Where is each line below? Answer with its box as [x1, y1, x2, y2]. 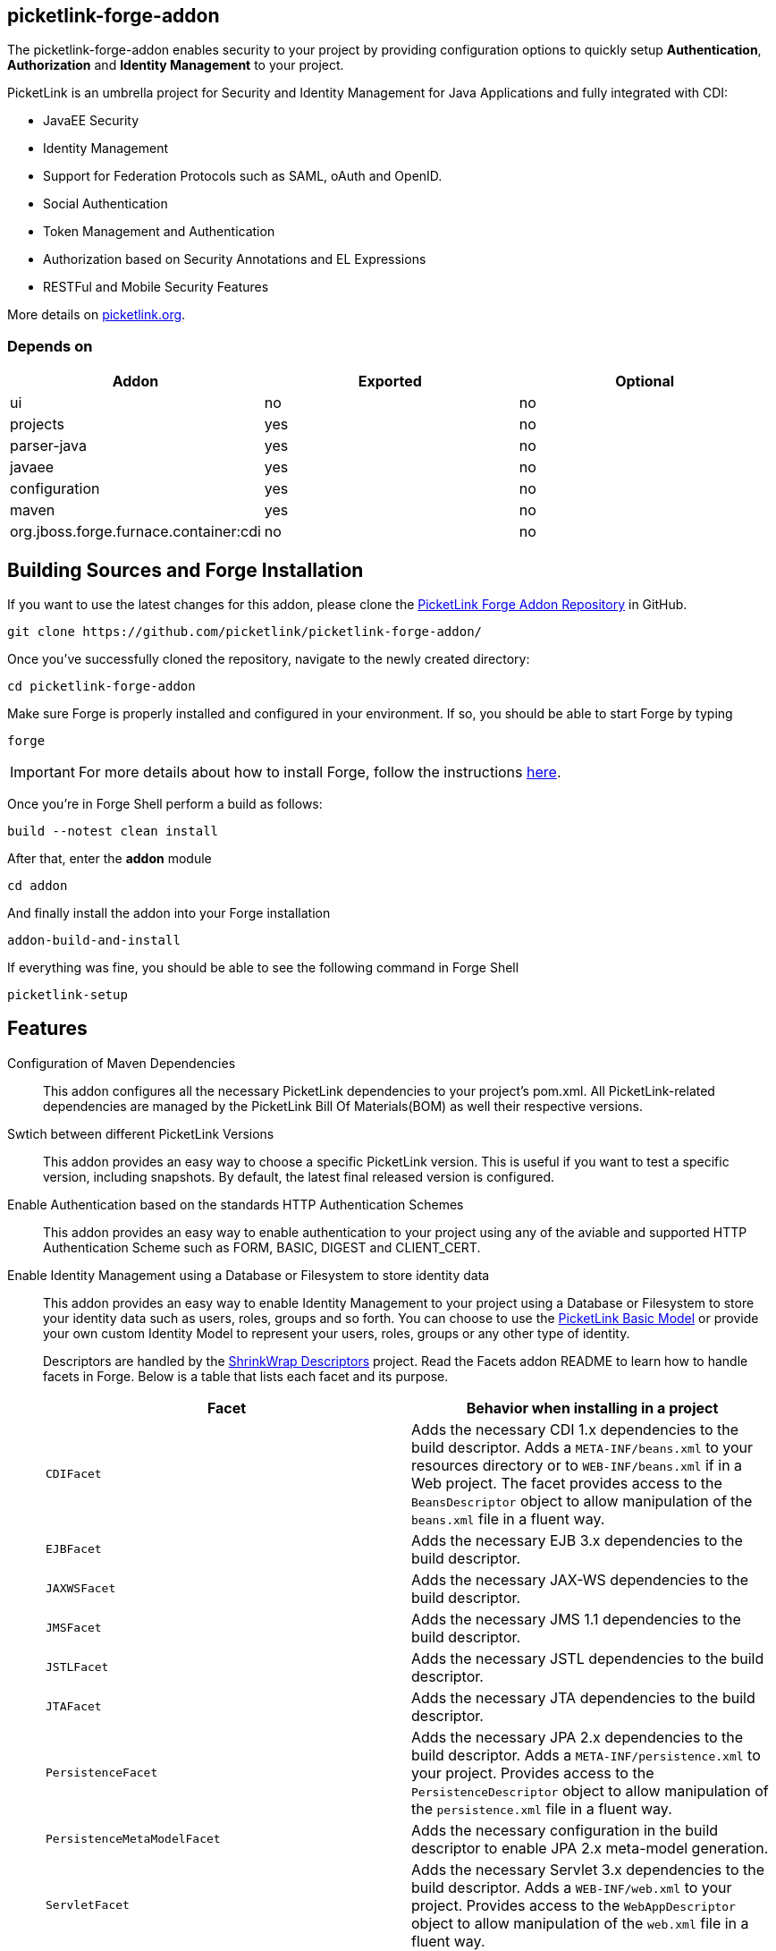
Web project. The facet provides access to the [411, 1473, 722, 1492]
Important [10, 763, 75, 782]
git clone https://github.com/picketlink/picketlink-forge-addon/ [7, 624, 483, 640]
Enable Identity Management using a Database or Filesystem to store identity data [7, 1267, 490, 1283]
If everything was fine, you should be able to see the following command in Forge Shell [7, 960, 519, 976]
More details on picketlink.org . [7, 307, 186, 323]
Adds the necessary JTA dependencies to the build [411, 1688, 755, 1707]
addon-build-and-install [7, 933, 181, 948]
